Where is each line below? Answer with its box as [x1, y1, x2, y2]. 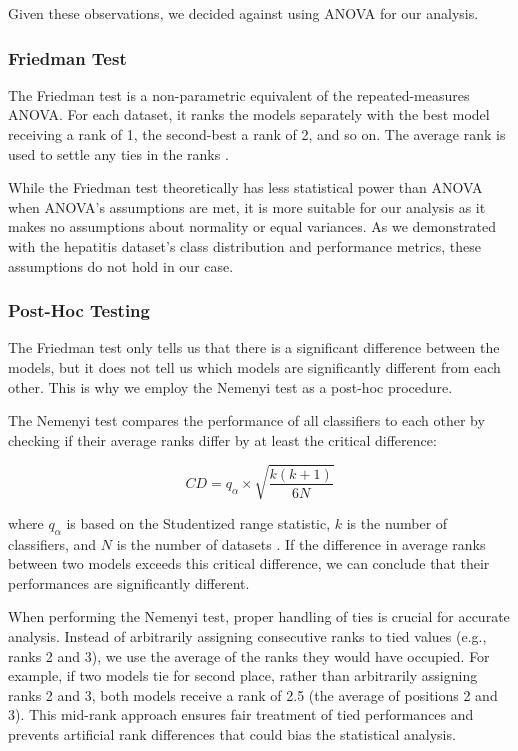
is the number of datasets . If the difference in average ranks [116, 533, 486, 554]
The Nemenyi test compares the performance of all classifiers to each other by [8, 410, 485, 431]
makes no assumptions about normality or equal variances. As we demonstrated [8, 216, 496, 237]
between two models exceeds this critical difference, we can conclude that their [8, 553, 490, 574]
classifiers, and [8, 533, 97, 554]
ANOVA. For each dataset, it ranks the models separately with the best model [8, 104, 490, 125]
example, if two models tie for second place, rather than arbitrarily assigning [8, 665, 478, 686]
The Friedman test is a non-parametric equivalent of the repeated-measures [8, 84, 470, 105]
